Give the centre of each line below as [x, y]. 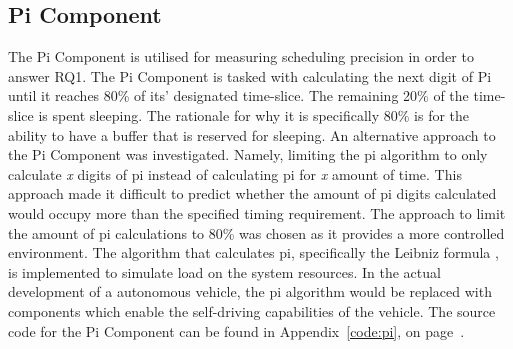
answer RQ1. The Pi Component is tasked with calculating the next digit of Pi [250, 75]
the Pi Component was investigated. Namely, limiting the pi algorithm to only [248, 154]
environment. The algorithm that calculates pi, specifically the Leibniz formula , [253, 252]
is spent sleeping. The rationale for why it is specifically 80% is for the [254, 114]
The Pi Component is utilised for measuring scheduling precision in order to [241, 56]
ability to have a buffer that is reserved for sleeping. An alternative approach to [252, 134]
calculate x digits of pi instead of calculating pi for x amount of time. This [235, 173]
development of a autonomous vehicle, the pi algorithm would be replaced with [250, 291]
